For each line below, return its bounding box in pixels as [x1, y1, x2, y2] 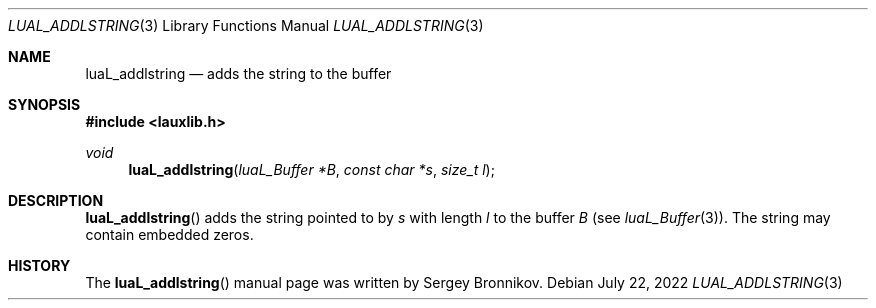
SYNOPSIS [8, 96, 81, 113]
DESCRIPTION [8, 192, 104, 209]
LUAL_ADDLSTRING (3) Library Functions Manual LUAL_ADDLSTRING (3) [8, 17, 484, 34]
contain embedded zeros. [85, 226, 254, 243]
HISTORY [8, 257, 71, 274]
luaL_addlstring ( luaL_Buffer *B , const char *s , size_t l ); [128, 161, 495, 178]
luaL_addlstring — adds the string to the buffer [85, 65, 392, 82]
